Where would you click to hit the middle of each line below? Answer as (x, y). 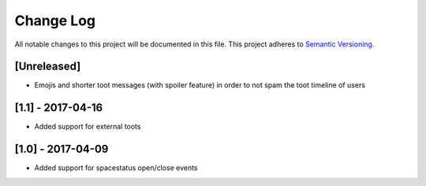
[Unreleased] (48, 67)
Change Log (55, 20)
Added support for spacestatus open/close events (116, 168)
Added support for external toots (88, 127)
